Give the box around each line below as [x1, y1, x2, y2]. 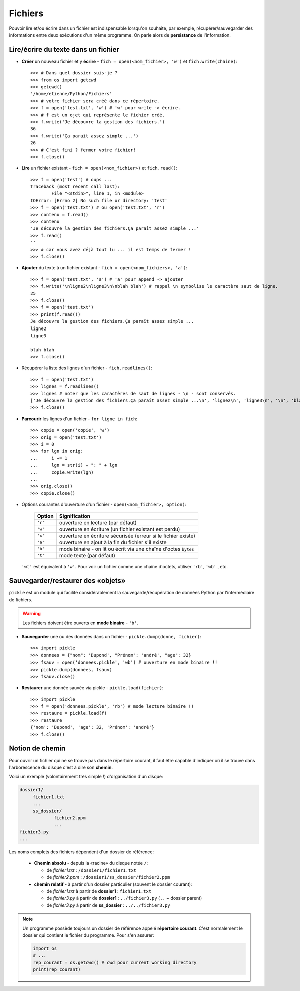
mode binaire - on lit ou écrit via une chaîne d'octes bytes [59, 545, 194, 552]
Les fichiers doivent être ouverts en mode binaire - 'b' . [22, 620, 138, 626]
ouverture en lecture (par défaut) [59, 519, 137, 526]
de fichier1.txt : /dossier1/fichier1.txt [46, 867, 137, 873]
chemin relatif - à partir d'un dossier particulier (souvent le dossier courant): [34, 881, 192, 887]
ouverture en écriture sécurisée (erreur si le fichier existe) [59, 532, 196, 539]
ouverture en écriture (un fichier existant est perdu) [59, 526, 180, 533]
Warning [22, 611, 41, 617]
